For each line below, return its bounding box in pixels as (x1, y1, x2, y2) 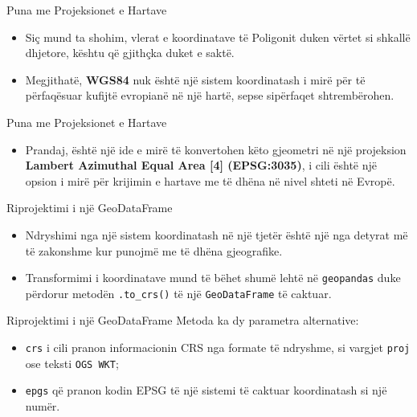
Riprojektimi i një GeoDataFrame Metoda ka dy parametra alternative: (6, 312, 359, 329)
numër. (25, 398, 60, 414)
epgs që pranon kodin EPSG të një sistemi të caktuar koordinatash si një (25, 382, 387, 399)
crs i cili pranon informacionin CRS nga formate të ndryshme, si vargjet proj (25, 339, 411, 356)
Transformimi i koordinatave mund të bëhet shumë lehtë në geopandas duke (25, 269, 401, 286)
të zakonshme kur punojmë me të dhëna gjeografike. (25, 242, 283, 259)
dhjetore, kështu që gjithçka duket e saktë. (25, 44, 235, 61)
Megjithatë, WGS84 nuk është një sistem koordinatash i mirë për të (25, 71, 366, 88)
